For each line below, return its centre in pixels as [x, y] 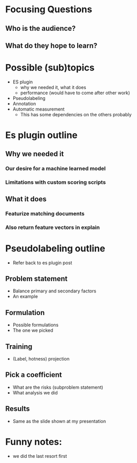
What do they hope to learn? [51, 45]
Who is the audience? [40, 28]
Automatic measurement [39, 109]
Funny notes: [34, 442]
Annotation [24, 103]
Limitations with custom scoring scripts [56, 182]
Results [18, 409]
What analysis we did [35, 392]
